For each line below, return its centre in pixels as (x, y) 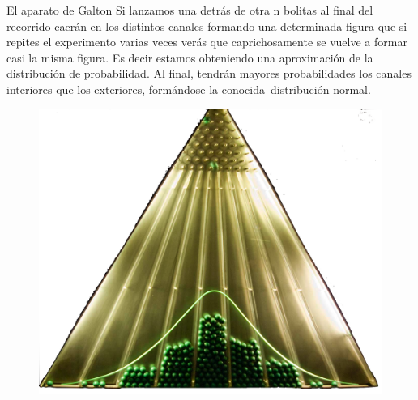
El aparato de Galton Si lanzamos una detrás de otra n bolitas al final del (190, 10)
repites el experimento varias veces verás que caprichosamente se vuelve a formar (207, 42)
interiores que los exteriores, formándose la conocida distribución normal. (189, 89)
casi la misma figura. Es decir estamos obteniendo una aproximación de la (190, 57)
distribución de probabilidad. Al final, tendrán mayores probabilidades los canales (209, 73)
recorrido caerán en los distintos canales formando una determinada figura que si (207, 26)
